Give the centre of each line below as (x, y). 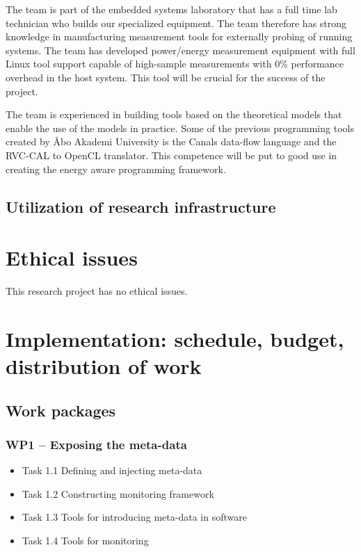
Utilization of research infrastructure (141, 206)
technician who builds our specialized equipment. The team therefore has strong (176, 23)
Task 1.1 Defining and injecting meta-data (112, 470)
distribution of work (104, 366)
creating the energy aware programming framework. (116, 169)
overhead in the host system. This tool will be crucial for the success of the (166, 77)
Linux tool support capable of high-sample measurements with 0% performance (175, 64)
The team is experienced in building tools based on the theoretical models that (174, 114)
